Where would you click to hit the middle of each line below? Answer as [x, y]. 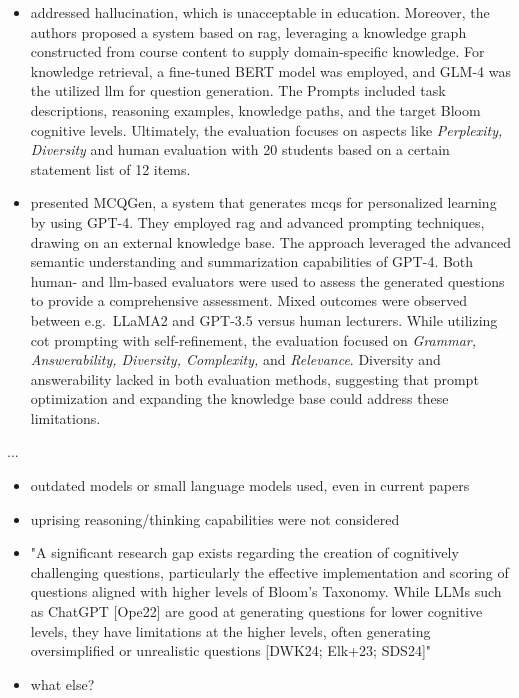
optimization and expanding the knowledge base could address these [239, 398]
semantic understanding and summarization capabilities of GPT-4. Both [252, 261]
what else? [62, 683]
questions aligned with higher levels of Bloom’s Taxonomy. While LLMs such [266, 591]
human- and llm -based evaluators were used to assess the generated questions [267, 280]
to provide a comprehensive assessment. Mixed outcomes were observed [248, 300]
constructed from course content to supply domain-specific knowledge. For [257, 51]
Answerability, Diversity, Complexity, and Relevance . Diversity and [235, 359]
